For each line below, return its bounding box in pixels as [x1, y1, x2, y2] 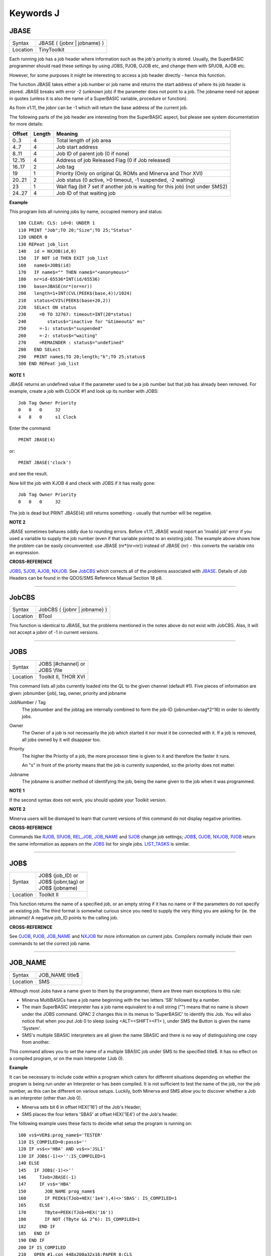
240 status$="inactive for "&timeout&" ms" [18, 319, 146, 324]
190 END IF [18, 1237, 45, 1243]
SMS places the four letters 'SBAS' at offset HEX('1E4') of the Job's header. [22, 1111, 178, 1117]
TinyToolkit [38, 46, 65, 53]
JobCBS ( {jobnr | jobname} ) [38, 606, 107, 613]
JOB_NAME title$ [38, 971, 80, 978]
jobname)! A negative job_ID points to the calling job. [9, 915, 118, 921]
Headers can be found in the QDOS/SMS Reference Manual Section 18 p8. [9, 575, 163, 581]
